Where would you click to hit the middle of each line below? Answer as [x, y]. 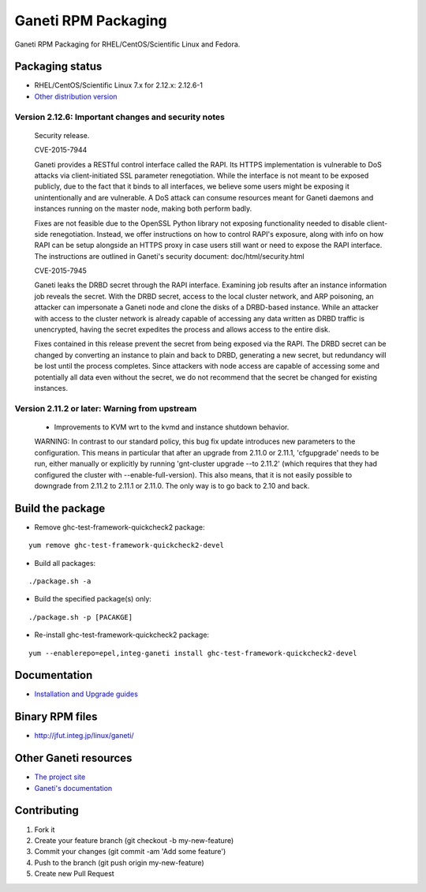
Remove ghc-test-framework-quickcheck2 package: [120, 527]
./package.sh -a [60, 581]
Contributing [47, 810]
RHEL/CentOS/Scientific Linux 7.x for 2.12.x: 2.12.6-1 [118, 85]
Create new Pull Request [74, 874]
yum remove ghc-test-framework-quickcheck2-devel [127, 545]
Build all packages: [65, 563]
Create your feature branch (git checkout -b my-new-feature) [134, 840]
